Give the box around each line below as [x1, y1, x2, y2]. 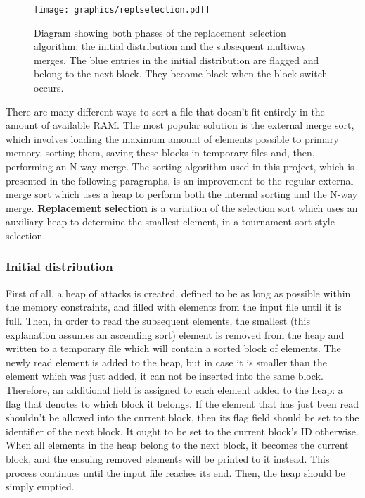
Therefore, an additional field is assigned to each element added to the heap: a [6, 382, 343, 397]
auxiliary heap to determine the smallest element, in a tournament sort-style [6, 214, 335, 229]
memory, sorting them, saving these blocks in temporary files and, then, [6, 145, 315, 160]
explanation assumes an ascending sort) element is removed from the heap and [6, 327, 345, 342]
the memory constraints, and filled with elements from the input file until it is [6, 299, 342, 314]
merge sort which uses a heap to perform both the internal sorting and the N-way [6, 187, 358, 201]
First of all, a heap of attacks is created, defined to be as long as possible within [6, 285, 351, 300]
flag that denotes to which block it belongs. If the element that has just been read [6, 396, 359, 411]
